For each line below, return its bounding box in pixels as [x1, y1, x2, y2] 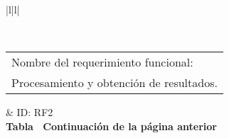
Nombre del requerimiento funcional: [11, 54, 193, 71]
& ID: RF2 [6, 105, 53, 120]
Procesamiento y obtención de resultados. [11, 74, 218, 91]
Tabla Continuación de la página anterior [6, 118, 217, 133]
